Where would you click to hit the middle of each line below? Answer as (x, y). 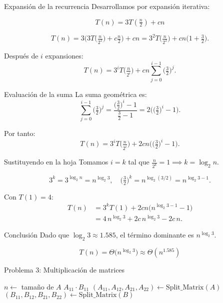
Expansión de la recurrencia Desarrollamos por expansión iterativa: (107, 6)
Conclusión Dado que (37, 235)
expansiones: (64, 55)
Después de (21, 55)
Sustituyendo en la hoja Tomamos (56, 162)
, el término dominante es (155, 235)
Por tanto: (20, 133)
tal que (139, 162)
